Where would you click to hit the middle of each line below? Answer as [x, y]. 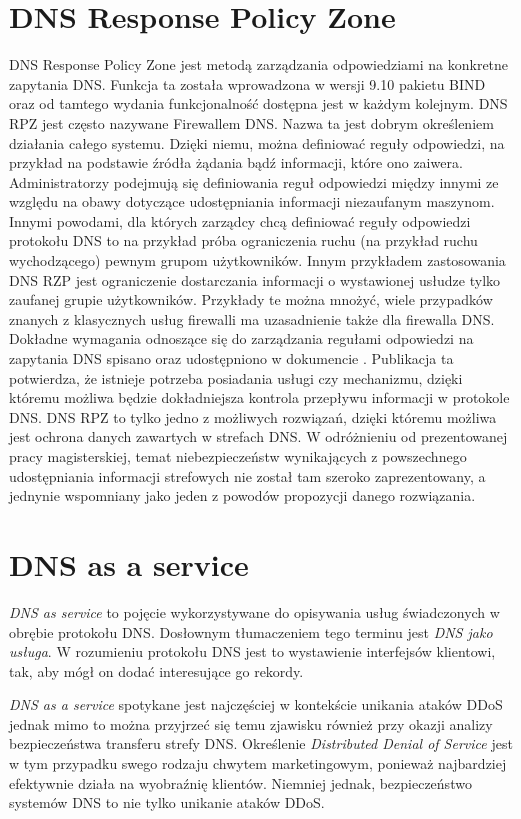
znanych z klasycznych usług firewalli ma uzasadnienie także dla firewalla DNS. [252, 318]
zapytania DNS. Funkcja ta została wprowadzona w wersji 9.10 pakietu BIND [247, 83]
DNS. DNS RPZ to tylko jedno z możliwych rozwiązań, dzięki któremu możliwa [253, 416]
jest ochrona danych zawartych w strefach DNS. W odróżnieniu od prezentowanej [258, 436]
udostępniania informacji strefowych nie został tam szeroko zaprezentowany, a [247, 475]
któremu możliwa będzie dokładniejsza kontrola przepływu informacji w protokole [259, 397]
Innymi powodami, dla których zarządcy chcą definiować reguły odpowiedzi [240, 220]
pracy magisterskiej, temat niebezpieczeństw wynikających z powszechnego [238, 456]
